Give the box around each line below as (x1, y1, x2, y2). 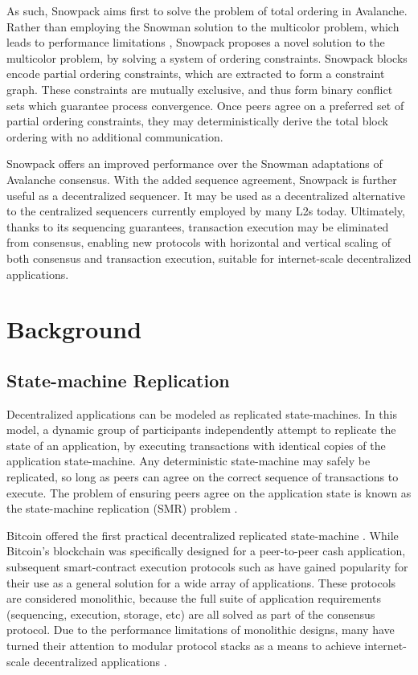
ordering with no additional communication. (6, 128, 223, 145)
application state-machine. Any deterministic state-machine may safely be (6, 452, 371, 469)
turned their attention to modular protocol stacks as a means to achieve (6, 636, 361, 653)
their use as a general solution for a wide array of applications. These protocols (6, 574, 396, 591)
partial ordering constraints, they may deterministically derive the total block (6, 112, 388, 129)
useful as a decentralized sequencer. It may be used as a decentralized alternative (6, 186, 405, 203)
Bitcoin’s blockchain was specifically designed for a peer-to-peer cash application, (6, 542, 406, 559)
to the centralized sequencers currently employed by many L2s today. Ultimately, (6, 202, 406, 219)
